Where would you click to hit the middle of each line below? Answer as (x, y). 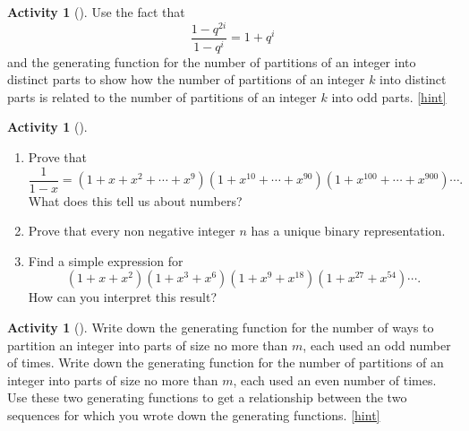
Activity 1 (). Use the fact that (96, 12)
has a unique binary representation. (348, 231)
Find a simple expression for (106, 260)
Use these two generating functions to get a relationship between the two (207, 397)
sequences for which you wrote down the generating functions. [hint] (194, 414)
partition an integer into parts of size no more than (148, 345)
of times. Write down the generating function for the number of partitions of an (226, 362)
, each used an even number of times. (335, 379)
